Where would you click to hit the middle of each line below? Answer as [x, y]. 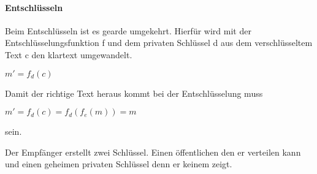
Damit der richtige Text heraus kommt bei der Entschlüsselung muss [134, 93]
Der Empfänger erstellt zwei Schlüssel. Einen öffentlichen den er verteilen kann [153, 152]
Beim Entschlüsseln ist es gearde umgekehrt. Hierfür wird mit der [128, 30]
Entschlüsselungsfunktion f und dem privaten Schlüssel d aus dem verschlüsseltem [159, 43]
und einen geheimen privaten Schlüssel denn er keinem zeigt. [119, 164]
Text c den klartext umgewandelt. [69, 54]
